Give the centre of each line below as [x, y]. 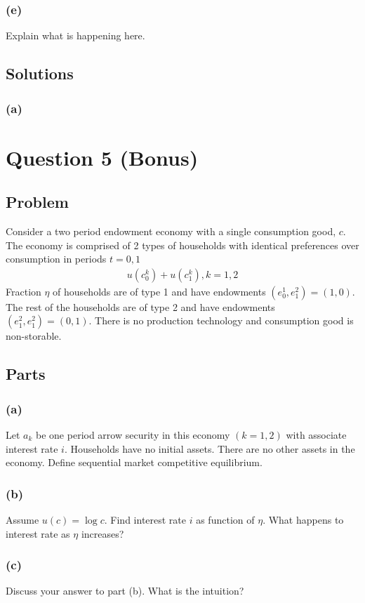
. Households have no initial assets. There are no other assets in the [210, 448]
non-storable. [34, 336]
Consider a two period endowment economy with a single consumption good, [171, 231]
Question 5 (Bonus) [102, 157]
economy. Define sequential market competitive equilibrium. [134, 462]
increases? [102, 533]
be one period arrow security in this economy [133, 435]
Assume [22, 520]
